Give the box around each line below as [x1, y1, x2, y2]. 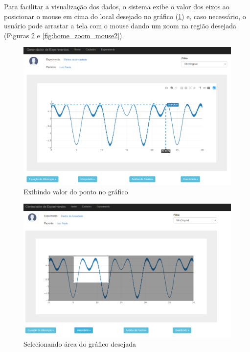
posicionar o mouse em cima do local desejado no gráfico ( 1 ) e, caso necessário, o [4, 11, 246, 21]
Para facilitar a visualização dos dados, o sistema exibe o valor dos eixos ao [4, 1, 229, 11]
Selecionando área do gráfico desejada [23, 339, 136, 349]
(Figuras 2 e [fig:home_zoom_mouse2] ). [4, 30, 124, 40]
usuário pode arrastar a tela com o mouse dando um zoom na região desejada [4, 21, 236, 31]
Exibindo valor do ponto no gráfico [23, 187, 128, 197]
